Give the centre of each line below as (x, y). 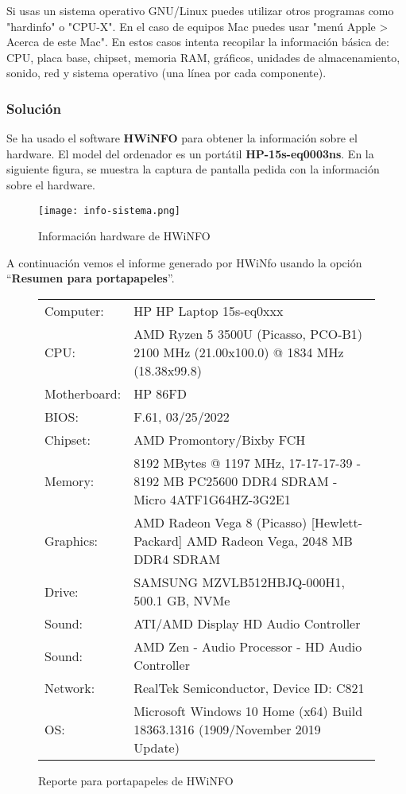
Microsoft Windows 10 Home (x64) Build (248, 711)
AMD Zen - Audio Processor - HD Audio (248, 646)
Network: (70, 688)
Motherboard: (83, 393)
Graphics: (71, 541)
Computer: (74, 311)
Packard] (158, 541)
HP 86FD (160, 393)
